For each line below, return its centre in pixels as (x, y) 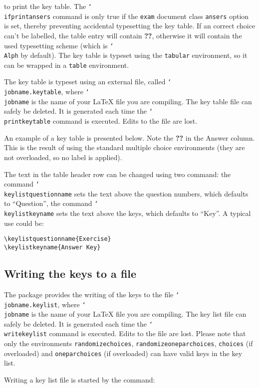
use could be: (24, 223)
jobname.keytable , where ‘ (47, 92)
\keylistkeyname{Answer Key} (52, 247)
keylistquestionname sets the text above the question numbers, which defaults (126, 193)
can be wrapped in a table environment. (67, 65)
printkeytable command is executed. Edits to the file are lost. (101, 121)
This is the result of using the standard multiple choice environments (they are (125, 147)
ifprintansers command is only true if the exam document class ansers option (127, 16)
